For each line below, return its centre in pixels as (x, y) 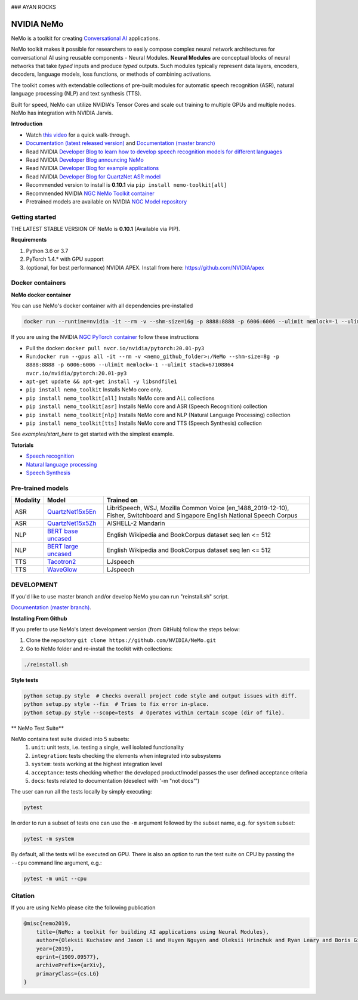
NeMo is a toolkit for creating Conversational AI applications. (86, 38)
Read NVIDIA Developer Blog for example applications (92, 168)
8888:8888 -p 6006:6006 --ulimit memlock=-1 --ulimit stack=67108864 (130, 365)
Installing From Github (39, 618)
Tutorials (22, 445)
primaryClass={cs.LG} (68, 973)
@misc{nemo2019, (47, 924)
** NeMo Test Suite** (37, 728)
